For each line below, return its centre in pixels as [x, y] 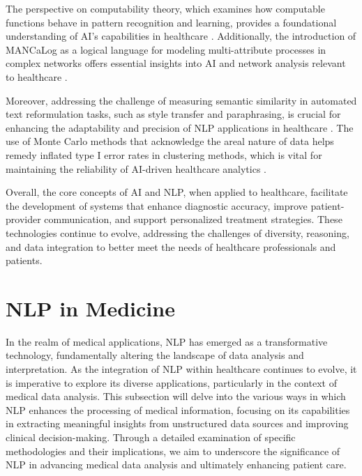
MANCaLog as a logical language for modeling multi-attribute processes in [166, 49]
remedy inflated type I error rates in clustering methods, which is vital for [164, 154]
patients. [24, 260]
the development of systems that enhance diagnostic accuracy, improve [157, 205]
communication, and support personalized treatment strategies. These [193, 219]
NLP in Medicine [90, 308]
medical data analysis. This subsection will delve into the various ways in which [176, 396]
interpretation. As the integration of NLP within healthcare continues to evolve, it [181, 369]
